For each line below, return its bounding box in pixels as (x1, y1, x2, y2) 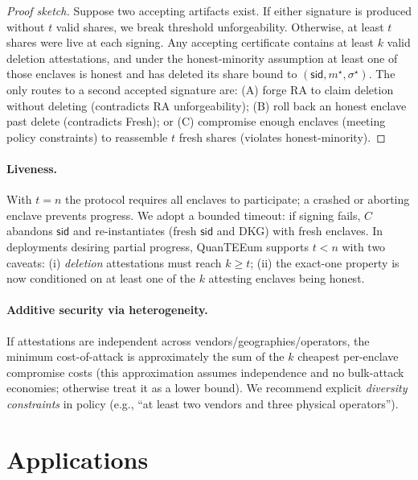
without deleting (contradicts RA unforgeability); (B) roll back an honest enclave (6, 97, 407, 114)
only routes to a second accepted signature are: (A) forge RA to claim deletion (6, 81, 394, 97)
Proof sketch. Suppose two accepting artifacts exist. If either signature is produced (6, 2, 412, 19)
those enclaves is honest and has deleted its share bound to (6, 65, 297, 82)
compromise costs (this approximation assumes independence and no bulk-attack (6, 363, 404, 380)
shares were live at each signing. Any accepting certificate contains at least (6, 34, 374, 51)
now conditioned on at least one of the (6, 270, 195, 287)
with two (342, 238, 386, 254)
